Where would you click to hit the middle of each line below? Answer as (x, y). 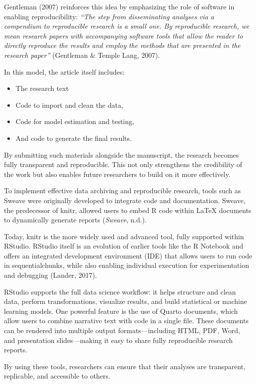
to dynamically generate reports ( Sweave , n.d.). (75, 220)
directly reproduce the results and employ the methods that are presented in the (122, 45)
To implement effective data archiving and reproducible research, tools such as (122, 191)
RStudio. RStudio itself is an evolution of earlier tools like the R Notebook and (124, 246)
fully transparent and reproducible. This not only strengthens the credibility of (123, 164)
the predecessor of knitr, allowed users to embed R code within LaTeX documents (128, 210)
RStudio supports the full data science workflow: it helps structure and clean (120, 291)
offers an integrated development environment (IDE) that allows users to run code (128, 255)
